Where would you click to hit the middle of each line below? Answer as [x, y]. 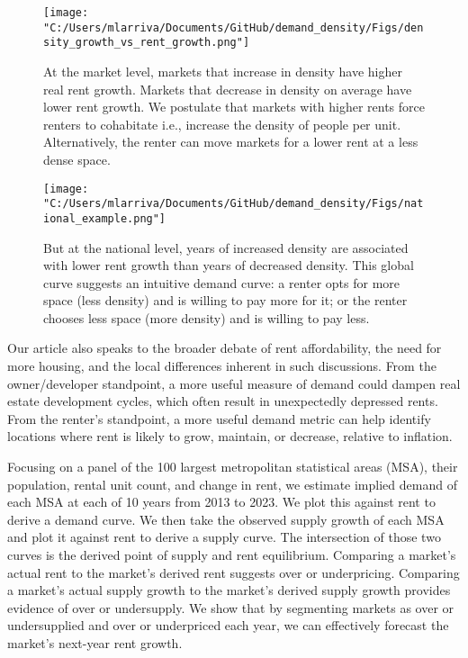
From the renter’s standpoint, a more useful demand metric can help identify [219, 418]
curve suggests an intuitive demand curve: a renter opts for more [222, 282]
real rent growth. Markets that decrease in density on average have [228, 89]
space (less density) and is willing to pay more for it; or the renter [225, 300]
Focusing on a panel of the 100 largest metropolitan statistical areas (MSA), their [233, 467]
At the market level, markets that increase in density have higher [223, 71]
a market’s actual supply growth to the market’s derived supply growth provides [229, 590]
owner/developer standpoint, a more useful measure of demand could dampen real [234, 383]
